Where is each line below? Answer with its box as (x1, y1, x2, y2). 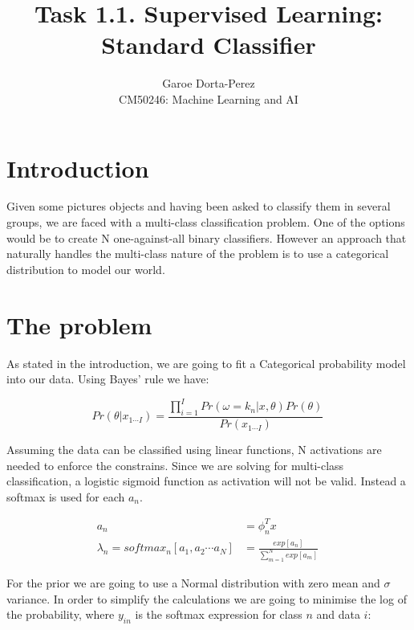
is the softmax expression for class (135, 606, 302, 623)
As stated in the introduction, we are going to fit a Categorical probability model (6, 354, 406, 371)
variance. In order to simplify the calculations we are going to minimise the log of (6, 590, 407, 607)
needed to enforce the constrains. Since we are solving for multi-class (6, 456, 344, 473)
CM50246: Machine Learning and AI (119, 90, 298, 107)
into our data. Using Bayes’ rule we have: (6, 370, 209, 387)
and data (316, 606, 360, 623)
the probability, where (6, 606, 115, 623)
